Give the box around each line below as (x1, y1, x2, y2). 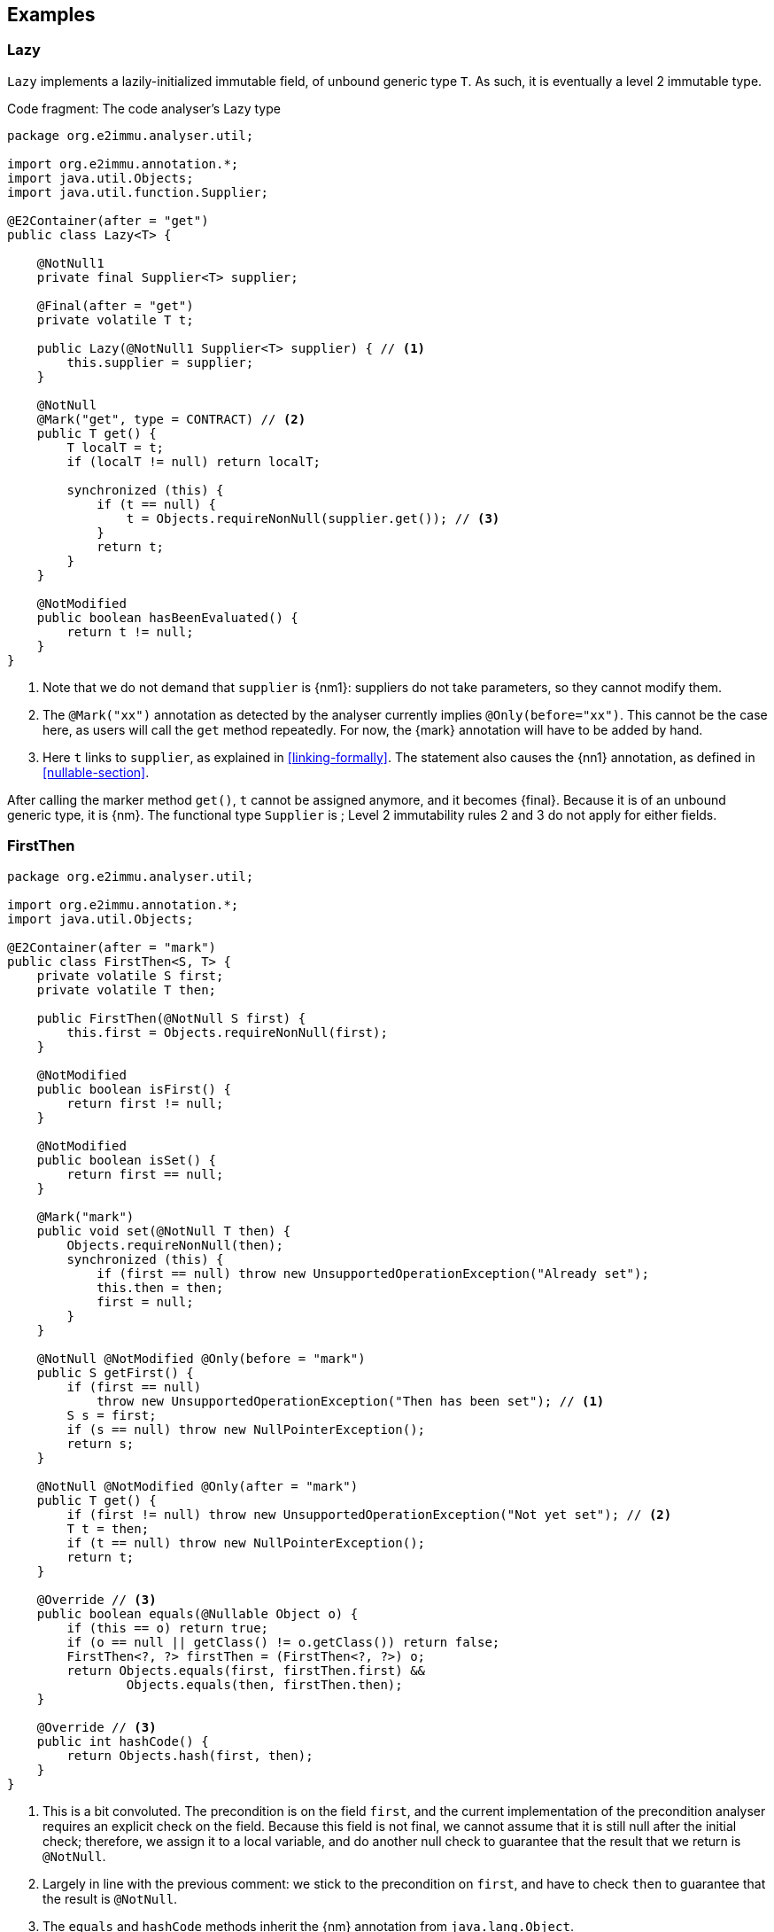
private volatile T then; (36, 982, 217, 997)
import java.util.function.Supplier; (7, 184, 269, 199)
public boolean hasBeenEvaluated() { (36, 610, 298, 625)
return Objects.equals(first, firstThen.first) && (66, 1663, 426, 1678)
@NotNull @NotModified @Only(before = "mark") (36, 1351, 366, 1366)
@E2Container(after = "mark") (7, 939, 217, 954)
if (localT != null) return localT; (66, 454, 321, 469)
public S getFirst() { (36, 1365, 194, 1380)
